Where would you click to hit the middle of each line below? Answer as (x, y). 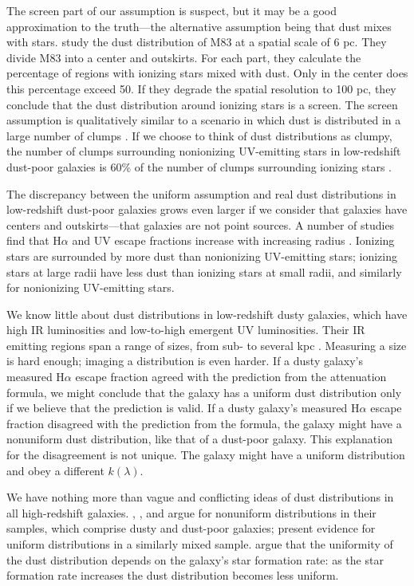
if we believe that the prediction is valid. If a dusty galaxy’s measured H (183, 408)
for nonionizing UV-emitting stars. (91, 287)
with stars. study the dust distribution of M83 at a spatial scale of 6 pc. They (197, 42)
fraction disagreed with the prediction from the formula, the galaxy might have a (204, 423)
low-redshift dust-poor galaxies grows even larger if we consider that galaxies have (207, 209)
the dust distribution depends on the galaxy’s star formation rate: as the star (195, 559)
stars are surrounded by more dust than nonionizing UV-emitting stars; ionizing (202, 256)
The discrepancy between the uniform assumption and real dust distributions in (201, 193)
